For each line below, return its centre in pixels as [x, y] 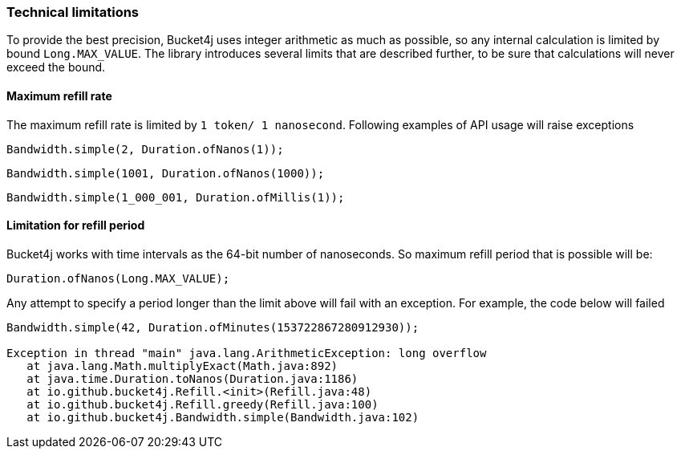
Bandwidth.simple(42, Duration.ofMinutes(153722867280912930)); [213, 327]
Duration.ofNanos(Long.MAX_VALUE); [118, 278]
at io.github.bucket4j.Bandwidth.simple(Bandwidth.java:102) [223, 417]
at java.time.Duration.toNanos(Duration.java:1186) [193, 378]
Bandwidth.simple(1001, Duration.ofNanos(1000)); [166, 173]
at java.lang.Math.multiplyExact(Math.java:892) [182, 366]
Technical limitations [73, 12]
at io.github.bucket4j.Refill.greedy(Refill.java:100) [203, 404]
